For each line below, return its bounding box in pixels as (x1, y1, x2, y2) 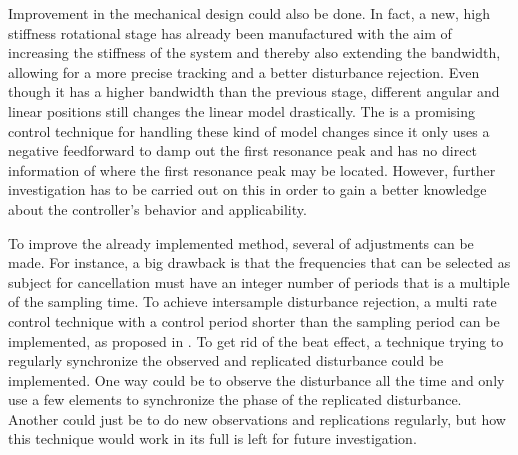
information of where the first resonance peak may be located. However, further (8, 159, 496, 180)
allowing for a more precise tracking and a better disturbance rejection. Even (8, 61, 480, 82)
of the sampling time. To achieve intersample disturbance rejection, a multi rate (8, 291, 497, 312)
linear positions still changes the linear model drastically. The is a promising (8, 100, 475, 121)
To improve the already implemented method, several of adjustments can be (8, 232, 474, 253)
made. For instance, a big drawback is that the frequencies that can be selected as (8, 252, 511, 273)
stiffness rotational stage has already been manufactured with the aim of (8, 22, 452, 43)
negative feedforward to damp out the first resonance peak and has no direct (8, 140, 478, 161)
